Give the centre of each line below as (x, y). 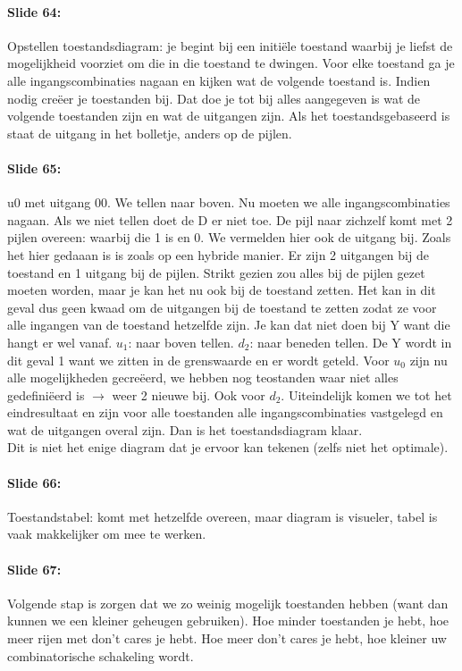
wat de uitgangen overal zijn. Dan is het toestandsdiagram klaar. (185, 429)
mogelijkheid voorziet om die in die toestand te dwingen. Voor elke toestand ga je (231, 63)
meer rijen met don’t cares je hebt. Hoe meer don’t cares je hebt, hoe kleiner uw (227, 638)
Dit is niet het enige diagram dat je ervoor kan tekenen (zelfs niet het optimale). (228, 447)
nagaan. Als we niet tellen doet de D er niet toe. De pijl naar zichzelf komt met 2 (230, 219)
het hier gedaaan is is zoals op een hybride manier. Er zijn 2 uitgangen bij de (218, 254)
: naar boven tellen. (181, 342)
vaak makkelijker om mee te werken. (107, 534)
